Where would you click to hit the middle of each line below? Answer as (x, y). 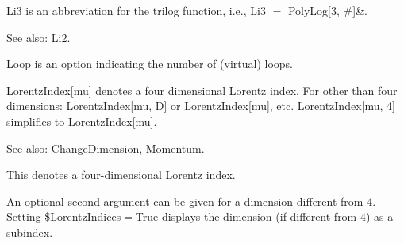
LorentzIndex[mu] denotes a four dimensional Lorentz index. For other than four (202, 90)
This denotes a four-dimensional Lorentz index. (121, 175)
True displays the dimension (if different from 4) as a (264, 216)
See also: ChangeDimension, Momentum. (106, 148)
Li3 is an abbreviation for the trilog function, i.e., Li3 (136, 10)
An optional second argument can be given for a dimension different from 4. (191, 201)
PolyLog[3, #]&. (327, 10)
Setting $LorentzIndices (64, 216)
